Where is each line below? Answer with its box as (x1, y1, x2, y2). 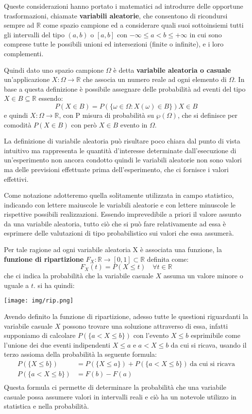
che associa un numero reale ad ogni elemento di (83, 74, 227, 84)
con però (71, 119, 97, 129)
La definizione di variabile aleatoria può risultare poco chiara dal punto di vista (4, 136, 240, 146)
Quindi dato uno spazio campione (4, 64, 104, 75)
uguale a (4, 280, 29, 290)
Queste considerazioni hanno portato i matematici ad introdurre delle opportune (4, 1, 243, 11)
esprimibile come (190, 330, 240, 340)
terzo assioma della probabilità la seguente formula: (4, 349, 157, 359)
